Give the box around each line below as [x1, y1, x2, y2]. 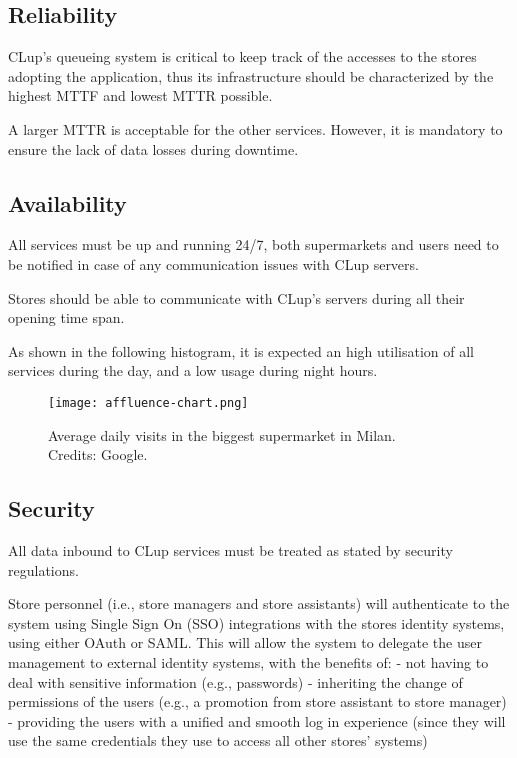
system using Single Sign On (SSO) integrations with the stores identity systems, [8, 612, 505, 633]
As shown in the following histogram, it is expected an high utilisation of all [8, 340, 474, 361]
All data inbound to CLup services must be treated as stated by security [8, 539, 453, 560]
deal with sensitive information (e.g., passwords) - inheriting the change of [8, 671, 463, 692]
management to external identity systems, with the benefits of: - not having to [8, 651, 489, 672]
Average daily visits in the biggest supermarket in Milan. [48, 424, 396, 445]
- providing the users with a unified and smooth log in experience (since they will [8, 710, 506, 731]
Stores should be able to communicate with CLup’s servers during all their [8, 287, 465, 308]
